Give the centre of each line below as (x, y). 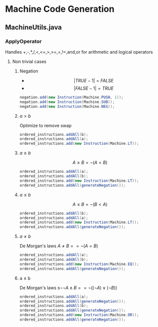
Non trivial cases (29, 61)
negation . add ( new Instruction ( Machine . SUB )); (67, 102)
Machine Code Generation (60, 9)
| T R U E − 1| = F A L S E (94, 80)
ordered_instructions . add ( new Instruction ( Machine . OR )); (79, 315)
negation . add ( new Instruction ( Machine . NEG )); (67, 106)
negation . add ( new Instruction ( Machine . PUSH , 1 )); (72, 97)
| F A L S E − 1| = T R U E (94, 88)
